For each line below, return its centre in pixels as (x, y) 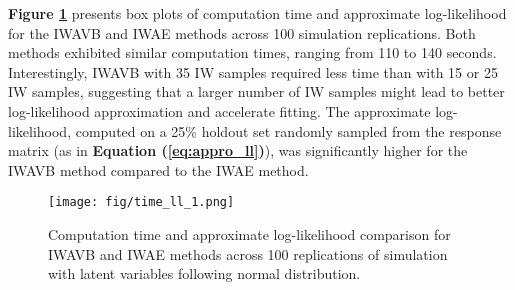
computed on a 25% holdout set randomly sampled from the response (288, 130)
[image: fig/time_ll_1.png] (141, 202)
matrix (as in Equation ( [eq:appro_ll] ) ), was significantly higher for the (238, 150)
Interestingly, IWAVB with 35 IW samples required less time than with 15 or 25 (253, 71)
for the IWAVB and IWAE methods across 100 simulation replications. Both (242, 32)
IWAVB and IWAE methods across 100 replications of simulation (248, 253)
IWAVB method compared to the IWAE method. (158, 169)
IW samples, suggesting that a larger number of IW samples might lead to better (256, 91)
